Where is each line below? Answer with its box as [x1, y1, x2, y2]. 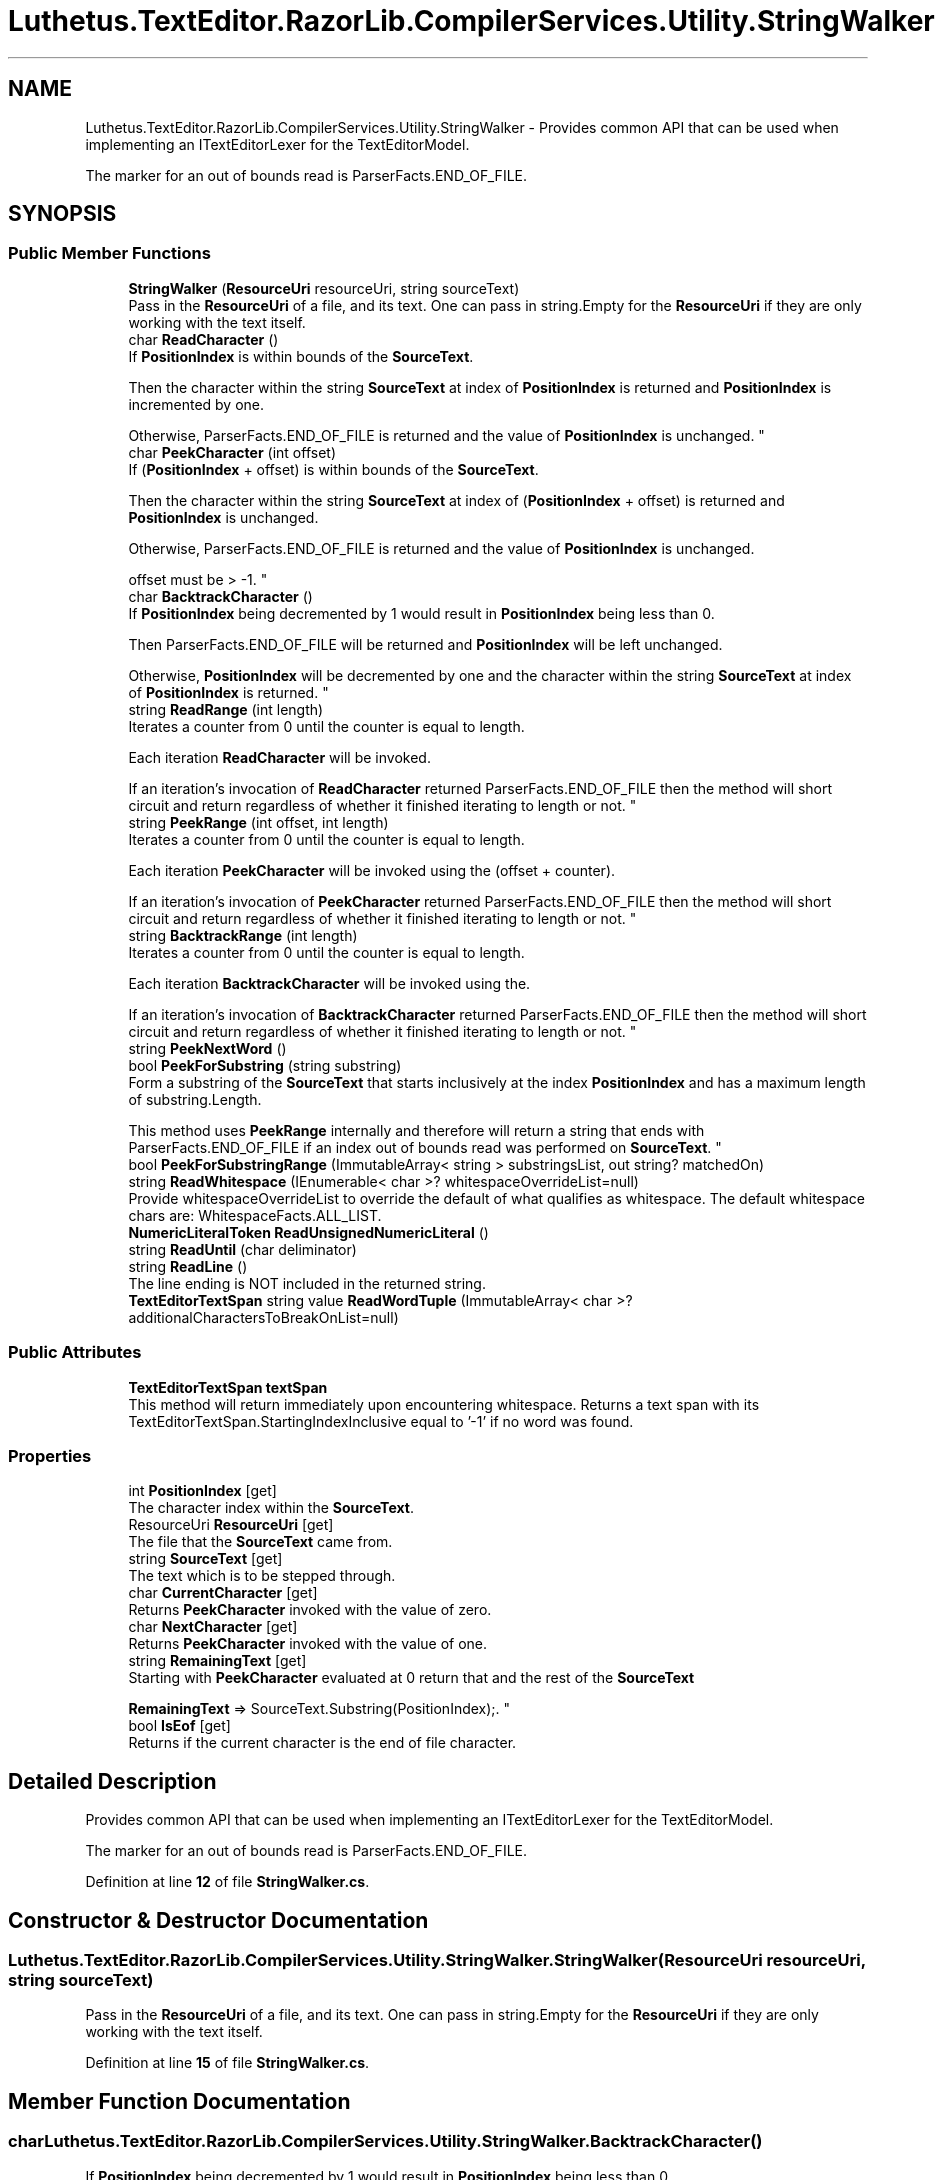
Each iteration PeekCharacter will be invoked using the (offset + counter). [128, 861, 616, 879]
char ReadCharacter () [128, 330, 279, 348]
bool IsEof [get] [128, 1717, 231, 1735]
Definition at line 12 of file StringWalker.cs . [85, 1873, 370, 1891]
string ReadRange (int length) [128, 700, 324, 718]
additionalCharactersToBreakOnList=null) [128, 1308, 399, 1326]
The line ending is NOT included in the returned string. [128, 1274, 486, 1292]
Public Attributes [8, 1342, 142, 1363]
